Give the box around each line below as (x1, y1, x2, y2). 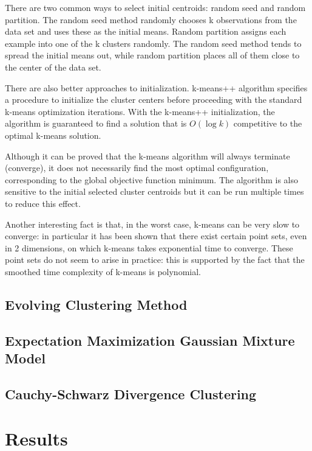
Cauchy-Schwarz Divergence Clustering (5, 384, 257, 403)
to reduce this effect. (5, 197, 81, 209)
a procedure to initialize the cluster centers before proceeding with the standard (5, 93, 302, 106)
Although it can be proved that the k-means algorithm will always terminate (5, 149, 290, 162)
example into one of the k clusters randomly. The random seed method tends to (5, 37, 302, 49)
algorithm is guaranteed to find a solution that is (5, 117, 187, 130)
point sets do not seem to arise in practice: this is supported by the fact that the (5, 253, 305, 266)
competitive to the (233, 117, 302, 130)
